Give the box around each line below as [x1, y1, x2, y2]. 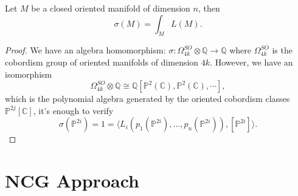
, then [198, 2, 220, 14]
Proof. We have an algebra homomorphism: [5, 44, 166, 56]
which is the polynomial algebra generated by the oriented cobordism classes [5, 92, 290, 105]
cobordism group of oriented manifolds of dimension [5, 55, 199, 68]
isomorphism [5, 67, 52, 80]
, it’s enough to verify [33, 104, 114, 117]
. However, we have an [210, 55, 293, 68]
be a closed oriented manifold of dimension [31, 2, 190, 14]
